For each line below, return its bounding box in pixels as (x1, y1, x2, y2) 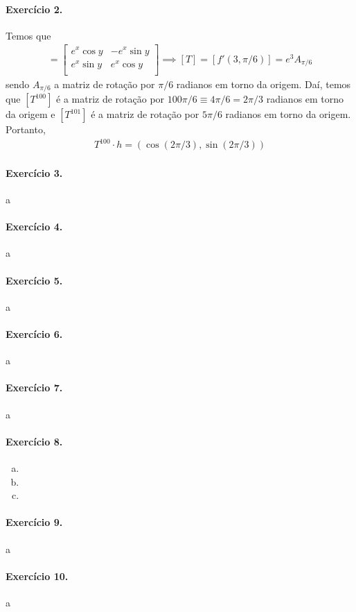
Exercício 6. (6, 327, 63, 341)
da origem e (6, 107, 55, 121)
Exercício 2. (6, 1, 63, 16)
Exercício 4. (6, 219, 63, 234)
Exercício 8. (6, 434, 63, 448)
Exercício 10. (6, 568, 69, 583)
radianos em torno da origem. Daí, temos (176, 76, 351, 91)
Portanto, (6, 122, 46, 137)
